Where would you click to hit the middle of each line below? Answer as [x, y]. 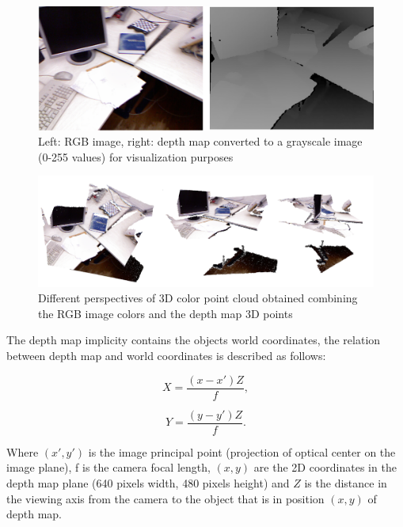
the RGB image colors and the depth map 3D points [165, 313]
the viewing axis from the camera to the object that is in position [165, 498]
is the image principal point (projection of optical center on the [242, 451]
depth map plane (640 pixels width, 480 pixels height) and [148, 482]
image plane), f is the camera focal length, [108, 467]
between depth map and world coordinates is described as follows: [166, 356]
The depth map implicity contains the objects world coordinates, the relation [194, 340]
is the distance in [346, 482]
